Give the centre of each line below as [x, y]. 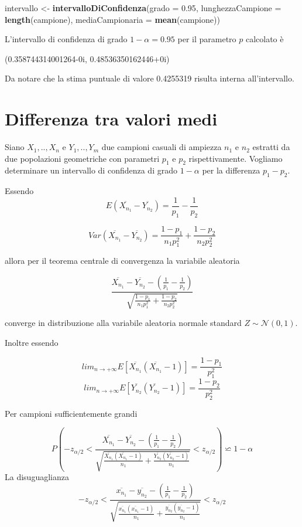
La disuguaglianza [37, 477]
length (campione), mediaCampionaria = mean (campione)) [112, 19]
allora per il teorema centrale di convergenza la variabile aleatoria [122, 261]
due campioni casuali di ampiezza [162, 147]
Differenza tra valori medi [111, 119]
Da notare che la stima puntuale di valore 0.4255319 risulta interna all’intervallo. [150, 78]
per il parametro [207, 39]
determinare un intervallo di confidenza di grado [91, 170]
